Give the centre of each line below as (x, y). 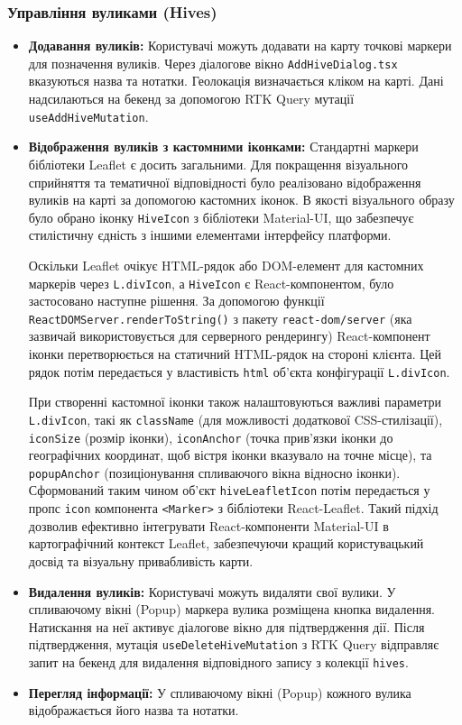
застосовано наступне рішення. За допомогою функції (176, 301)
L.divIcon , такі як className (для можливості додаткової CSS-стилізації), (236, 419)
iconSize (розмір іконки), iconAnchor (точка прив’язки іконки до (211, 437)
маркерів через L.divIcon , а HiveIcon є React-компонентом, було (211, 283)
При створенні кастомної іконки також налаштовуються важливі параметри (235, 402)
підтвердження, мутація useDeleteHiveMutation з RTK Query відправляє (234, 644)
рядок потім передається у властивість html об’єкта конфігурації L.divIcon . (239, 371)
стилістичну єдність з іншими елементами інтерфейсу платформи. (210, 235)
